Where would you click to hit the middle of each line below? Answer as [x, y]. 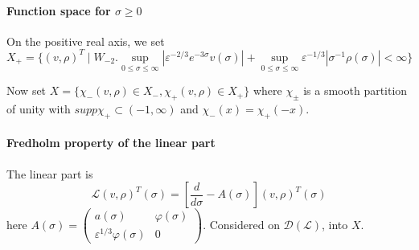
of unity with [39, 108]
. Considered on [241, 224]
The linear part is [50, 173]
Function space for [59, 10]
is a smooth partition [355, 90]
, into [335, 224]
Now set [27, 90]
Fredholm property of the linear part [111, 143]
